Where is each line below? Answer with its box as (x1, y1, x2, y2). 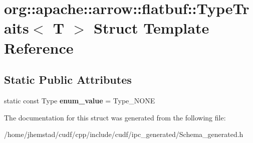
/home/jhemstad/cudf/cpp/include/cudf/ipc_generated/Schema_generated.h (4, 129, 243, 139)
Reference (4, 37, 74, 58)
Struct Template (94, 18, 209, 38)
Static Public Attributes (4, 72, 132, 87)
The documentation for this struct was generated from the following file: (4, 112, 226, 122)
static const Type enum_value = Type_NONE (4, 95, 155, 105)
